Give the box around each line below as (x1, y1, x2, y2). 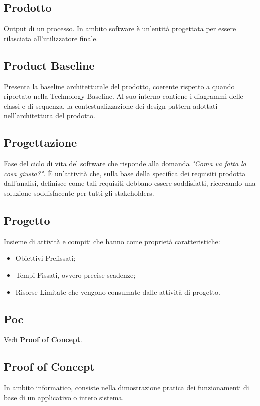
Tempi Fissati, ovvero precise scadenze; (15, 269, 136, 280)
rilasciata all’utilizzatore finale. (4, 33, 98, 43)
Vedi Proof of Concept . (4, 334, 82, 345)
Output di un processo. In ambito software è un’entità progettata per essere (4, 23, 236, 34)
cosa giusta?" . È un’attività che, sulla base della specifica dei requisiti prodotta (4, 168, 246, 178)
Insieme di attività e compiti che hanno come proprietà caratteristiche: (4, 236, 220, 246)
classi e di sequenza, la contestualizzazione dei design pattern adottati (4, 100, 218, 111)
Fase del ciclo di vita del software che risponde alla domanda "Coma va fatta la (4, 158, 246, 169)
